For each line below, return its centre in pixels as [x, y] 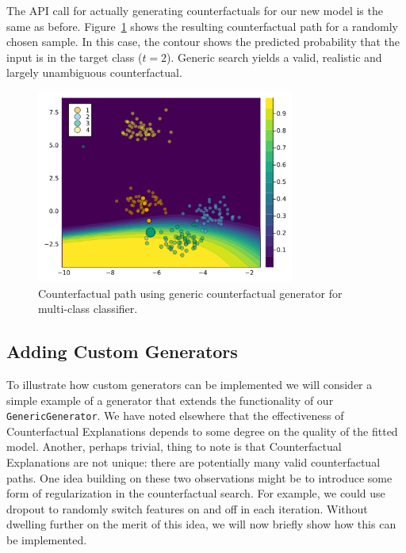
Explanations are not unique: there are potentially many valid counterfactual [193, 461]
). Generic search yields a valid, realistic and [274, 57]
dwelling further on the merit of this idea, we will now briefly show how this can [201, 524]
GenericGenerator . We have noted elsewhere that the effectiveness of [175, 416]
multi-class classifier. [88, 309]
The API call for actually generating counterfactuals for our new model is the [195, 10]
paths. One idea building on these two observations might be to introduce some [199, 477]
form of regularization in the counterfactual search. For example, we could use [196, 493]
